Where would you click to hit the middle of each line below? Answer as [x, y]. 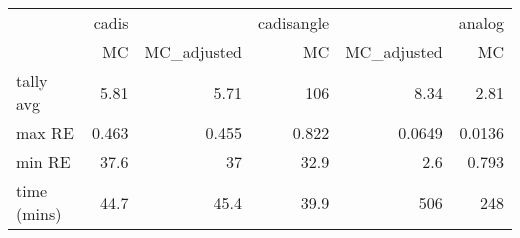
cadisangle [293, 22]
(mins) [39, 213]
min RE [43, 161]
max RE [45, 132]
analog [481, 22]
